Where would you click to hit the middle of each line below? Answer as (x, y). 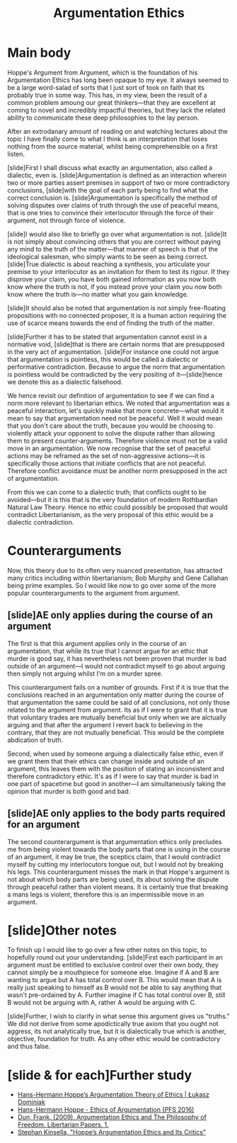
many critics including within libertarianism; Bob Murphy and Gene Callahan (118, 578)
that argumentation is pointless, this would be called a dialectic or (103, 359)
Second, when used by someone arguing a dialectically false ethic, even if (116, 754)
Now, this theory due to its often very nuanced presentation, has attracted (115, 570)
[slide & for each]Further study (100, 1075)
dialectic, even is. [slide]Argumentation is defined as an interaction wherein (117, 175)
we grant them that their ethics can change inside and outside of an (106, 761)
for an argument (44, 825)
